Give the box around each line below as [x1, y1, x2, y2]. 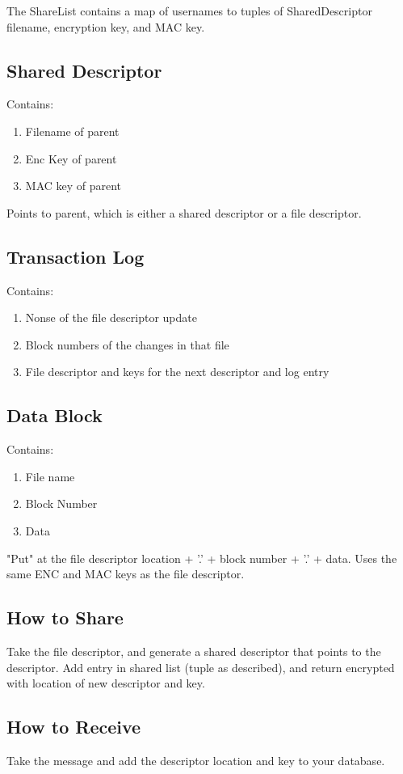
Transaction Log [6, 243, 145, 269]
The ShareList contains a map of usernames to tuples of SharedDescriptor [6, 2, 372, 19]
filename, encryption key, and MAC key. [6, 18, 205, 35]
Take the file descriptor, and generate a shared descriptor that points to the [6, 642, 381, 659]
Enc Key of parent [25, 150, 117, 167]
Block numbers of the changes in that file [25, 336, 229, 353]
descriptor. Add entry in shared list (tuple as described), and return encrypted [6, 658, 395, 675]
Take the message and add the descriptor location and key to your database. [6, 751, 385, 768]
